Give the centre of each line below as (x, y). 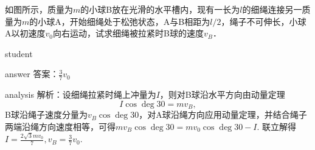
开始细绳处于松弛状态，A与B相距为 (140, 21)
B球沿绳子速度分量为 (46, 114)
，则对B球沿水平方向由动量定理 (222, 94)
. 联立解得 (277, 126)
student (19, 53)
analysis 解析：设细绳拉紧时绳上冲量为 (81, 94)
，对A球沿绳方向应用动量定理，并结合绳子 (223, 114)
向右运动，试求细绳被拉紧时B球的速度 (128, 33)
